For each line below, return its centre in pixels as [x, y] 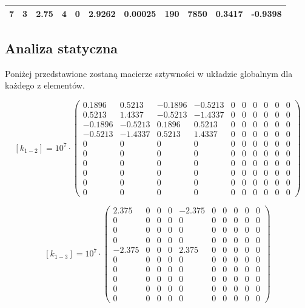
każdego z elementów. [45, 85]
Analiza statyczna [62, 48]
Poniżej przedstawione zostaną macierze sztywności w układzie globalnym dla [149, 73]
